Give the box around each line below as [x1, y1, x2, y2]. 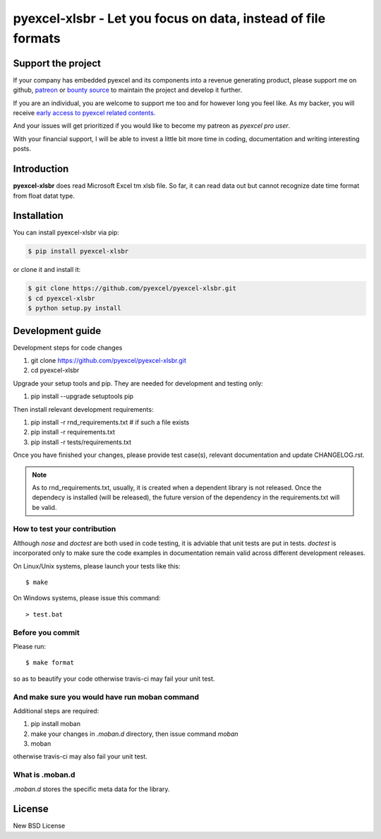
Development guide [13, 325, 102, 337]
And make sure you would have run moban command [13, 692, 200, 702]
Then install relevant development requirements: [13, 405, 154, 413]
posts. [13, 145, 32, 153]
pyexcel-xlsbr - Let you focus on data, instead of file [13, 11, 326, 26]
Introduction [13, 163, 69, 175]
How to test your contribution [13, 524, 116, 534]
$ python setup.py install [28, 304, 121, 312]
